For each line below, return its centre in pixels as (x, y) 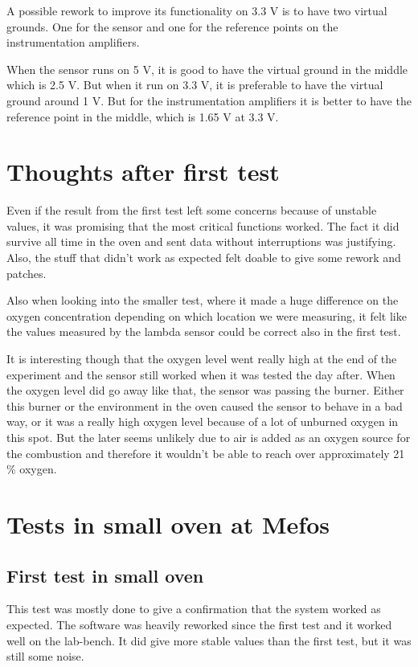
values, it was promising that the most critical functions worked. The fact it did (203, 225)
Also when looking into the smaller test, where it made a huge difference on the (203, 300)
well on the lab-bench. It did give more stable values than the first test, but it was (209, 640)
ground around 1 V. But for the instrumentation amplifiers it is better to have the (209, 100)
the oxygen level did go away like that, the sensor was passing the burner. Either (205, 390)
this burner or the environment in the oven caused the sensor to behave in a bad (205, 405)
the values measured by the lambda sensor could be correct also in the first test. (204, 331)
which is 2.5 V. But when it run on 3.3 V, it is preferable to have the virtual (195, 85)
